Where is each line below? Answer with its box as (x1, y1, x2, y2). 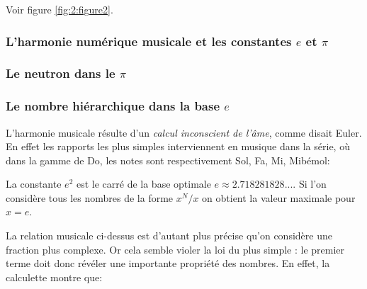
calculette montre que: (6, 269, 103, 284)
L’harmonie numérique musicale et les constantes (6, 32, 292, 50)
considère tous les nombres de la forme (6, 190, 174, 205)
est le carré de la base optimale (76, 176, 211, 191)
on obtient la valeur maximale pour (202, 190, 356, 205)
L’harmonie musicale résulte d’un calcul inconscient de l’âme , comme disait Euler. (6, 125, 362, 140)
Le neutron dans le (6, 64, 115, 82)
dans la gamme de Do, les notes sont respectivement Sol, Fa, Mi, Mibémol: (6, 152, 330, 167)
